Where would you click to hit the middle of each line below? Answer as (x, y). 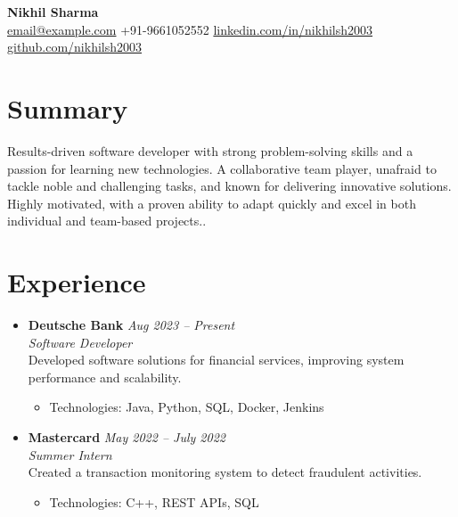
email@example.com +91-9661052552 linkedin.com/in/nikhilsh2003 (190, 29)
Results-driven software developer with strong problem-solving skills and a (210, 150)
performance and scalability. (105, 377)
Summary (68, 107)
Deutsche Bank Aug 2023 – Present (131, 324)
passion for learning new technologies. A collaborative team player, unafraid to (222, 168)
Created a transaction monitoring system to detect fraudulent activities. (225, 472)
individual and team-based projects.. (107, 221)
